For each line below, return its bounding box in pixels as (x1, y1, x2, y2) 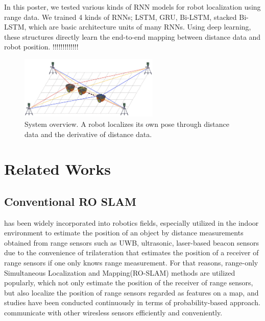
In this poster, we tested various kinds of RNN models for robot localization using (4, 2, 261, 12)
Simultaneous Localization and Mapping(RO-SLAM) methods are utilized (4, 267, 235, 278)
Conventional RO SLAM (4, 193, 136, 209)
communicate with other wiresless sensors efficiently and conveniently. (4, 307, 223, 318)
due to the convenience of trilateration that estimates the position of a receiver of (4, 247, 259, 258)
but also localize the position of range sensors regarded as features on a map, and (4, 287, 259, 298)
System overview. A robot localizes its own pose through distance (25, 118, 230, 129)
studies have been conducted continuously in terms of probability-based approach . (4, 297, 260, 308)
